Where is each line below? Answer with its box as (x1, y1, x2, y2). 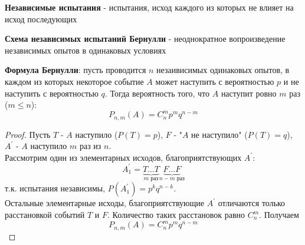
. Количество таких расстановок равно (107, 208, 245, 221)
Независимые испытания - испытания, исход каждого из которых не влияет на (5, 1, 294, 13)
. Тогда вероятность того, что (104, 87, 210, 99)
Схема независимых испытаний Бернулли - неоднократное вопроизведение (5, 32, 286, 45)
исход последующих (5, 12, 77, 25)
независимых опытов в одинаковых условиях (5, 44, 166, 56)
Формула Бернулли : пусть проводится (5, 64, 146, 76)
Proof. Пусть (5, 128, 51, 140)
